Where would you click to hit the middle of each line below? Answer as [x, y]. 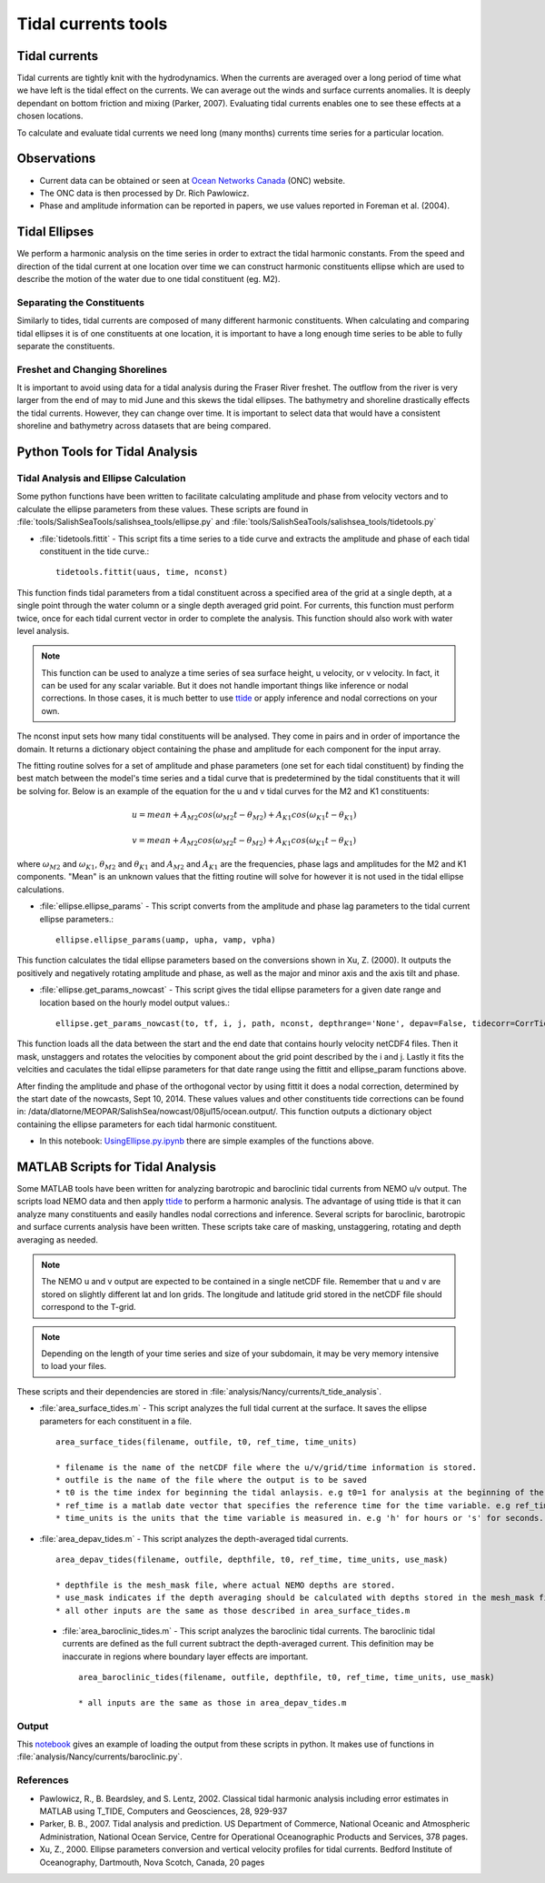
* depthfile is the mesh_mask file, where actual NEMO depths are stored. [226, 1585]
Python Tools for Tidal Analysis [107, 452]
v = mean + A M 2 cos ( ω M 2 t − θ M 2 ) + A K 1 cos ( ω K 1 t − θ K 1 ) [244, 841]
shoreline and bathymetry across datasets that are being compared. [144, 426]
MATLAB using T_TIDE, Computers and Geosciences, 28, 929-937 [163, 1811]
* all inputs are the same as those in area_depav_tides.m [213, 1702]
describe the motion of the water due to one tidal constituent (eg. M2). [149, 279]
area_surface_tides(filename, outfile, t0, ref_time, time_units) [207, 1441]
